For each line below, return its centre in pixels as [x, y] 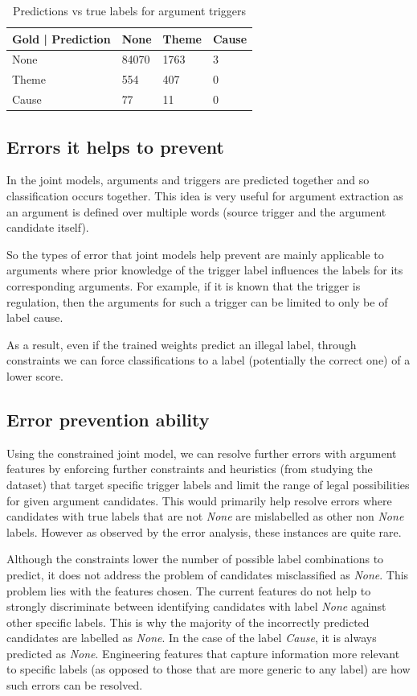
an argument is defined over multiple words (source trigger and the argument [196, 211]
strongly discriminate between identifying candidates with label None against [196, 606]
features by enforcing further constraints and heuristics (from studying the [190, 469]
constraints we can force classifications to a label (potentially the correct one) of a [208, 360]
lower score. [35, 375]
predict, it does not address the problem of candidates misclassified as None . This [208, 574]
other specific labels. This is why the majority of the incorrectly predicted [188, 622]
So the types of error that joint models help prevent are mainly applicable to [195, 254]
